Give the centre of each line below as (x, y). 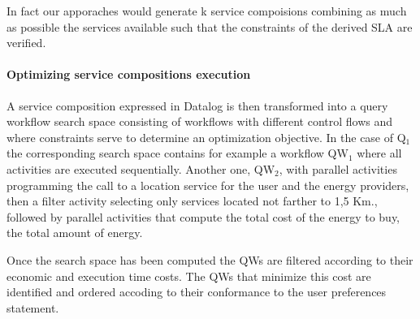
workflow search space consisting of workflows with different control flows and (200, 121)
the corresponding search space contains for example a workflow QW (178, 153)
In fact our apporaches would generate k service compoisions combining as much (207, 11)
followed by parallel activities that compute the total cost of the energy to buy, (204, 216)
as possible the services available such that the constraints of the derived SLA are (210, 26)
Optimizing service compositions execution (129, 74)
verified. (26, 43)
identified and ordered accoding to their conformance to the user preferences (197, 292)
